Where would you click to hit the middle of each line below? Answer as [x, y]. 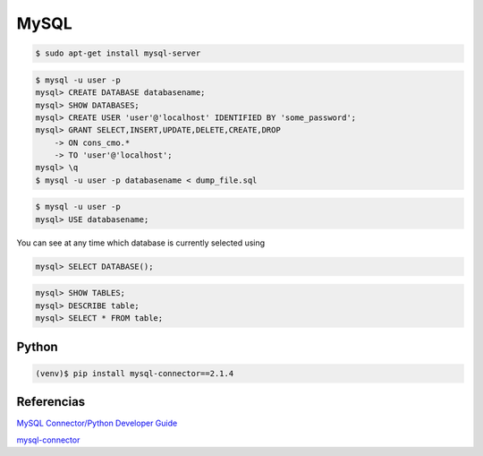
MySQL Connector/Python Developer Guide [97, 423]
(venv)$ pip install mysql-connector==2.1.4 [135, 373]
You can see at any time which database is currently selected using [141, 243]
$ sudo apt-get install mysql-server [118, 53]
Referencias [51, 402]
